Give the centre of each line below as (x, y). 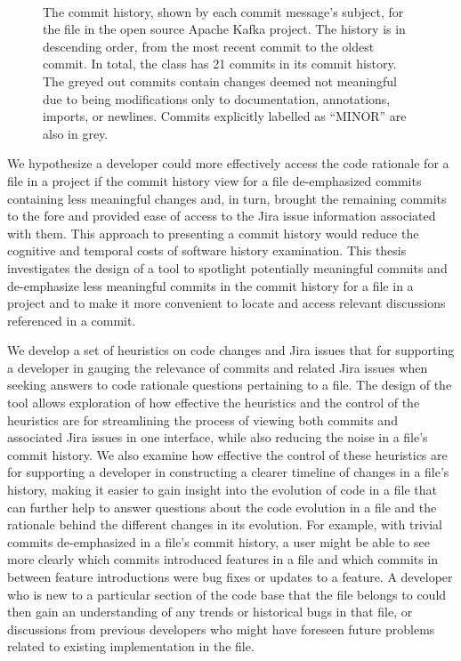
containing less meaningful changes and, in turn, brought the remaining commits (227, 198)
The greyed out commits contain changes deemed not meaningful (220, 81)
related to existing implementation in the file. (131, 646)
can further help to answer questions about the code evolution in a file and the (222, 507)
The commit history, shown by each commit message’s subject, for (223, 11)
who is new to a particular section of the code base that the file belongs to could (227, 594)
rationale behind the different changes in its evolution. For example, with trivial (225, 524)
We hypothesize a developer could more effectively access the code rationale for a (228, 163)
